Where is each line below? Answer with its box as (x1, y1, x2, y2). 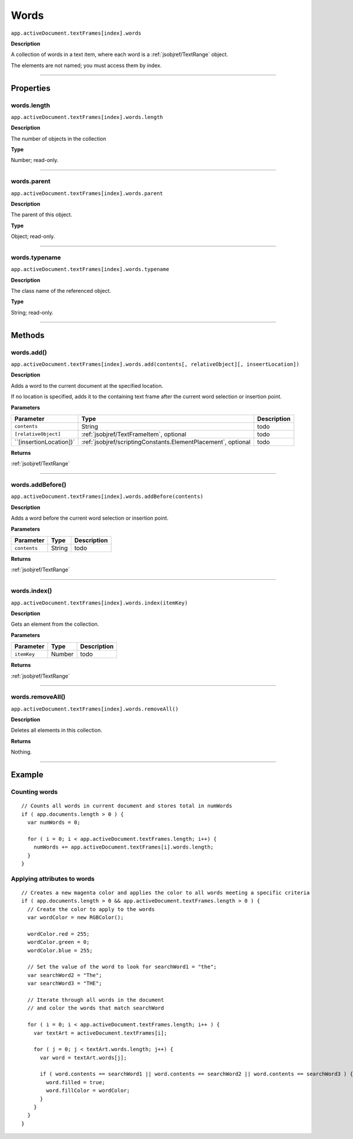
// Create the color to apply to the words (27, 906, 155, 913)
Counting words (11, 788, 58, 796)
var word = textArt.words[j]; (39, 1054, 127, 1061)
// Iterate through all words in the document (27, 996, 164, 1003)
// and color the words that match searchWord (27, 1005, 164, 1012)
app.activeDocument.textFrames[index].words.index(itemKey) (11, 599, 188, 606)
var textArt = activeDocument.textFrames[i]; (33, 1029, 168, 1036)
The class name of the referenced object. (11, 288, 111, 295)
